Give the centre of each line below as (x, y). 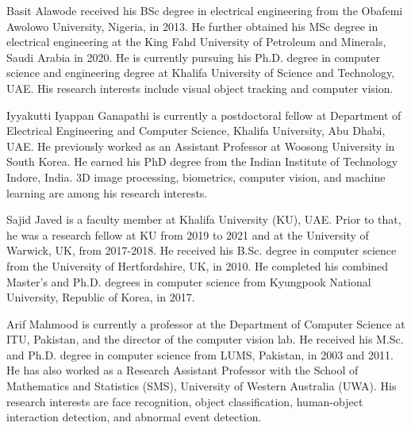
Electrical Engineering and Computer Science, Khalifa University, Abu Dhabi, (196, 131)
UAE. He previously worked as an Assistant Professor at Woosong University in (201, 146)
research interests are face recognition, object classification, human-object (185, 401)
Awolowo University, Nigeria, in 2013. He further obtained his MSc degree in (192, 26)
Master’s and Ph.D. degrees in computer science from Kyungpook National (189, 281)
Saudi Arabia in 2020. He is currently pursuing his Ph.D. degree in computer (194, 57)
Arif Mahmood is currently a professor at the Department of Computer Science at (206, 323)
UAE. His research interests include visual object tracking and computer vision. (200, 88)
